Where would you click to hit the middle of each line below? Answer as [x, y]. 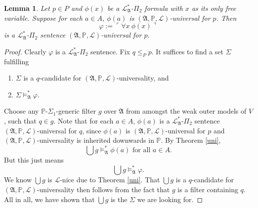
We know [18, 180]
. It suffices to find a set [187, 51]
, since [92, 130]
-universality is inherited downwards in [95, 140]
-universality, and [143, 78]
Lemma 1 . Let [27, 8]
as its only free [214, 8]
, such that [20, 120]
